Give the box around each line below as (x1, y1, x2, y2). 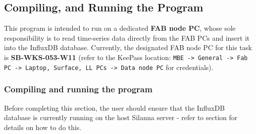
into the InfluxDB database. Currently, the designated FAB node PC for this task (4, 42, 252, 53)
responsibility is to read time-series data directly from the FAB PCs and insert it (4, 32, 250, 43)
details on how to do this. (4, 122, 82, 132)
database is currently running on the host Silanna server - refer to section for (4, 112, 238, 123)
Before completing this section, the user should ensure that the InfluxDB (4, 102, 225, 113)
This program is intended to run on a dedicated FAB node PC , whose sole (4, 23, 236, 33)
